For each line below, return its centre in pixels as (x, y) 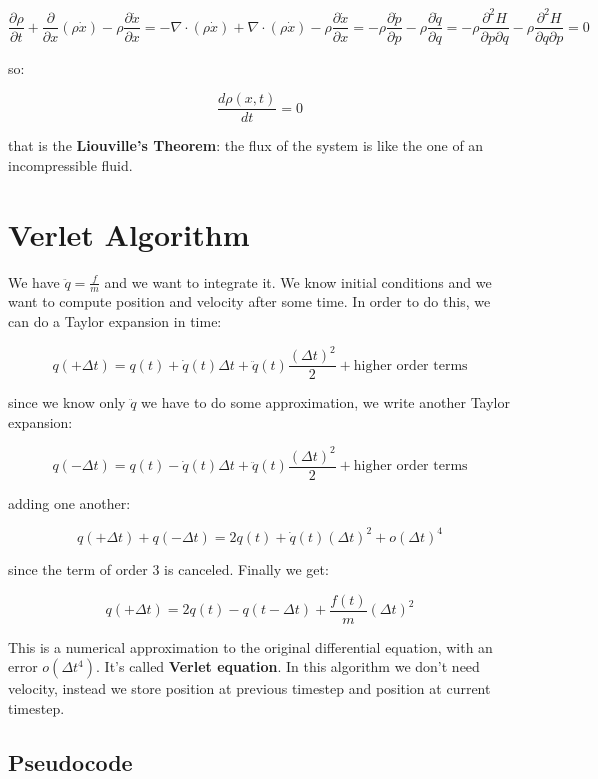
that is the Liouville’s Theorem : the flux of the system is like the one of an (246, 145)
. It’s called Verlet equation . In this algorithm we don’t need (288, 666)
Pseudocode (70, 761)
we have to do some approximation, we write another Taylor (325, 402)
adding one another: (69, 502)
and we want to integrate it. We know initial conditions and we (298, 281)
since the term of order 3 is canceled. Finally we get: (168, 568)
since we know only (67, 402)
